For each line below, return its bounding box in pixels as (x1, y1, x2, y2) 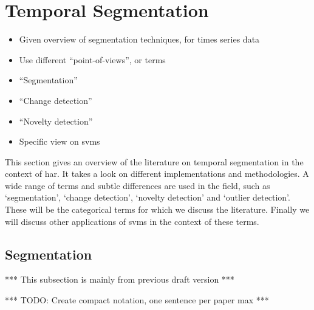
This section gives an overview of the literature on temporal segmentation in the (5, 155, 304, 168)
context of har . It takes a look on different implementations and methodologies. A (5, 167, 309, 180)
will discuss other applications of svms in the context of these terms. (5, 215, 259, 227)
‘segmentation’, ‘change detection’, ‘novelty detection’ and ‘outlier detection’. (5, 191, 290, 204)
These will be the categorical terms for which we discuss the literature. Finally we (5, 203, 310, 216)
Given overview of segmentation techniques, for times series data (19, 33, 260, 46)
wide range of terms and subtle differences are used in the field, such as (5, 179, 270, 191)
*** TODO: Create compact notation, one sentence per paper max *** (5, 294, 269, 306)
